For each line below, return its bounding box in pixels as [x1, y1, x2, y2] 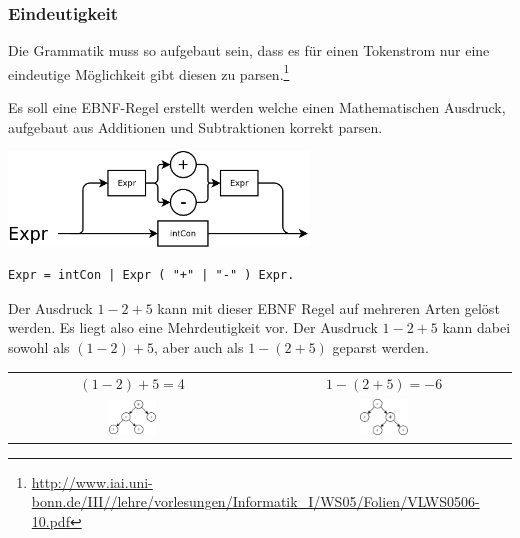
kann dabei [442, 317, 511, 338]
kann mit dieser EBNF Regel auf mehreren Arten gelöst [157, 297, 500, 318]
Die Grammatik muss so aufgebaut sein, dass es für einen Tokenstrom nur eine [8, 40, 490, 61]
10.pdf [31, 510, 70, 531]
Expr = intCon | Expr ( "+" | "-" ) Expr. [8, 268, 295, 283]
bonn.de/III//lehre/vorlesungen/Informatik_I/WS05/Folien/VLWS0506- [31, 491, 480, 512]
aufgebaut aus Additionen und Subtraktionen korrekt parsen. [8, 116, 383, 137]
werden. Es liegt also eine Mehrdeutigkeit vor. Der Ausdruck [8, 317, 378, 338]
